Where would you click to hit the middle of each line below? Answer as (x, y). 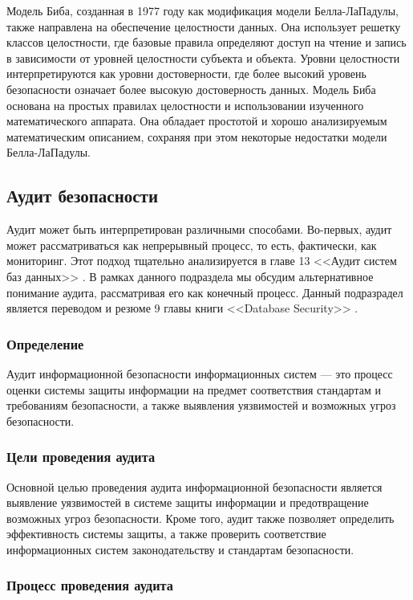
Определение (45, 343)
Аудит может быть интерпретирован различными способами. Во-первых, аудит (199, 229)
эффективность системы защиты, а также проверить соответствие (166, 534)
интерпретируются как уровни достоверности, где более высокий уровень (186, 73)
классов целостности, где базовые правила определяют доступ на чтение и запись (206, 42)
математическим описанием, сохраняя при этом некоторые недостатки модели (197, 136)
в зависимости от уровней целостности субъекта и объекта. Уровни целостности (203, 57)
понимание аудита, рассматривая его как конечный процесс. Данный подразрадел (205, 292)
